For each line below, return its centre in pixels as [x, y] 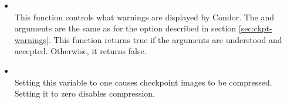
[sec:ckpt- [255, 28]
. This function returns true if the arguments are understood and [165, 39]
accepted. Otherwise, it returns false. [80, 51]
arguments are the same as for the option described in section [125, 28]
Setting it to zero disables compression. [85, 93]
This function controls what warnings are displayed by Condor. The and [144, 17]
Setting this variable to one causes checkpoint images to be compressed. [143, 82]
